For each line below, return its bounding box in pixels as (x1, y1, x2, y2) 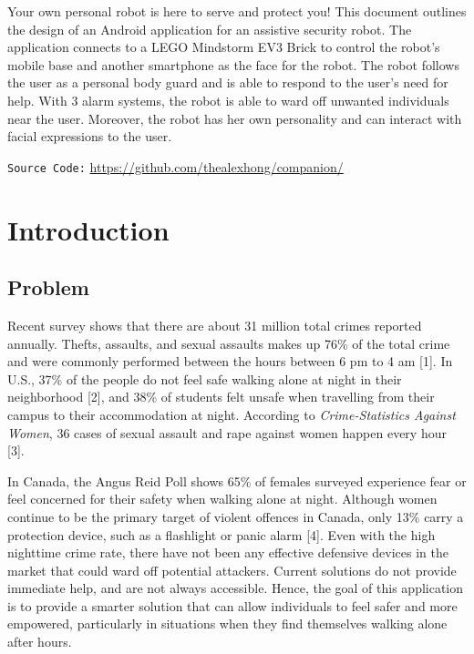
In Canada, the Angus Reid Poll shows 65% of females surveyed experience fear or (7, 471, 467, 490)
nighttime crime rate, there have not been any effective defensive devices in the (7, 543, 448, 562)
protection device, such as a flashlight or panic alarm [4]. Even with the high (7, 525, 436, 544)
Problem (7, 273, 89, 301)
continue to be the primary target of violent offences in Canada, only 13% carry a (7, 506, 464, 526)
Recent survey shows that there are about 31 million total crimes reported (7, 315, 422, 334)
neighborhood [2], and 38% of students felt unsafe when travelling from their (7, 387, 435, 406)
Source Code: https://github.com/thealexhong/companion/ (7, 157, 344, 176)
